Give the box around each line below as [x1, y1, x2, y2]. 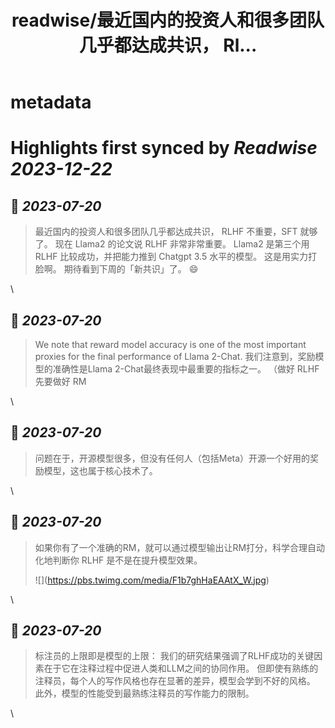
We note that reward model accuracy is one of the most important [34, 339, 307, 350]
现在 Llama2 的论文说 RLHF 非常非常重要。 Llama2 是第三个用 [54, 238, 310, 250]
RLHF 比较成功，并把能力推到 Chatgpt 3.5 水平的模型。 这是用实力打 [34, 251, 318, 263]
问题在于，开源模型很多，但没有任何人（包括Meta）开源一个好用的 [34, 452, 311, 464]
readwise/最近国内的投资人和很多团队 [11, 9, 325, 32]
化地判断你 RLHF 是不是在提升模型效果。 [34, 554, 203, 566]
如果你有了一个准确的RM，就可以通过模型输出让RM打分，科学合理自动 [34, 541, 326, 553]
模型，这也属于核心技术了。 [43, 464, 158, 476]
